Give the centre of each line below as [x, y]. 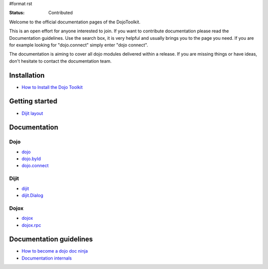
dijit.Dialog [33, 195]
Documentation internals [47, 258]
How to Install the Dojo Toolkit [52, 87]
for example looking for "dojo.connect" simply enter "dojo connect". [79, 45]
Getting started [33, 101]
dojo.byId [31, 159]
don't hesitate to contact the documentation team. [60, 61]
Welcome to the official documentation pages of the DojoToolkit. [75, 22]
